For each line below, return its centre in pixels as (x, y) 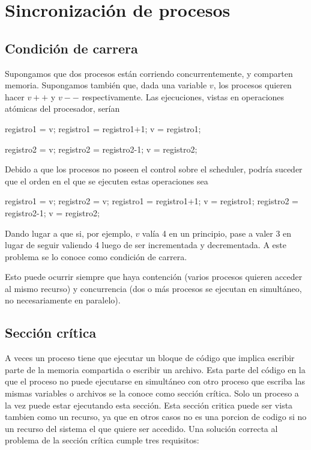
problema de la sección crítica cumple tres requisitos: (102, 440)
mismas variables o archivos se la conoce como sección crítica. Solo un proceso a (152, 393)
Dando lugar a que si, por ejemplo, (69, 233)
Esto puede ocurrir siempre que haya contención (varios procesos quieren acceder (154, 277)
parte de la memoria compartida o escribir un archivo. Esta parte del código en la (155, 369)
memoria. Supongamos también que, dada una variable (106, 85)
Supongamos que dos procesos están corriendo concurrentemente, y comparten (149, 73)
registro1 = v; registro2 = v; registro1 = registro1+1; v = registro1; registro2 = (152, 201)
